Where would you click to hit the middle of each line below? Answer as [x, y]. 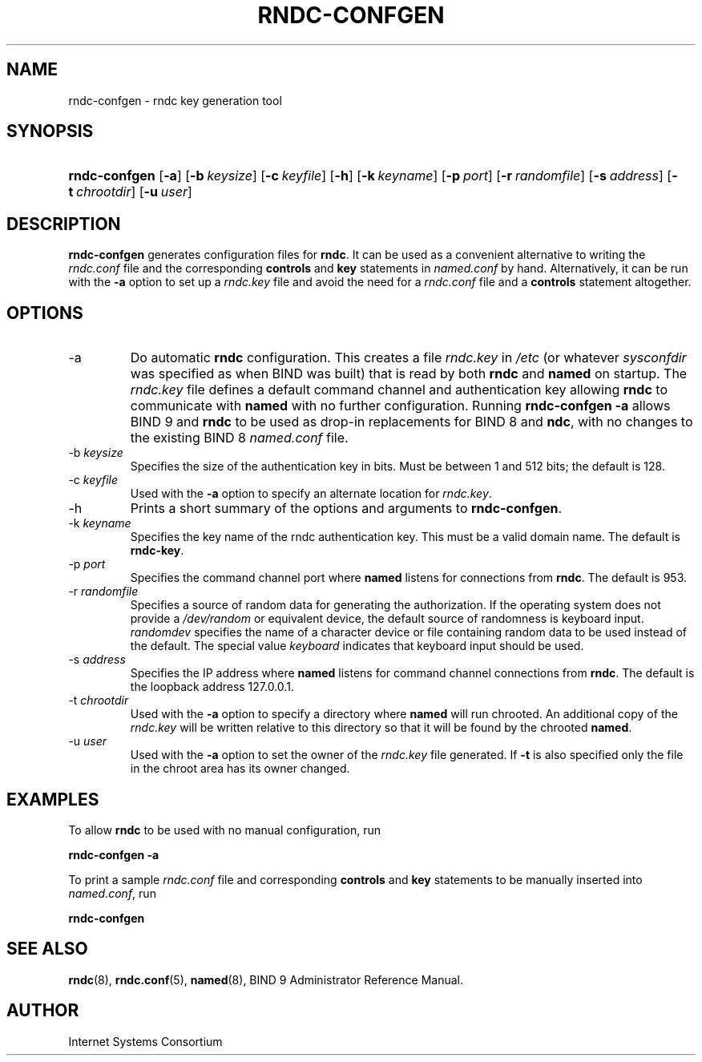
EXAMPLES [53, 799]
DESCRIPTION [64, 224]
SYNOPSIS [50, 131]
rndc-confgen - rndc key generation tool [175, 100]
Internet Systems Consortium [145, 1041]
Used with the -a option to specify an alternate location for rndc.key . [311, 494]
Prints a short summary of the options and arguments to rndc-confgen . [346, 509]
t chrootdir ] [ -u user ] [130, 192]
